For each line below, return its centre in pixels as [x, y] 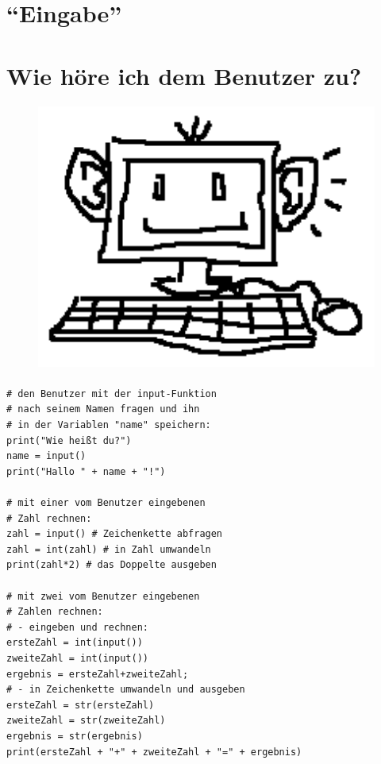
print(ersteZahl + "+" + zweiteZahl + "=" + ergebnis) [154, 752]
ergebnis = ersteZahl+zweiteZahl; [98, 674]
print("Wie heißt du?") [69, 440]
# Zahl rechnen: [49, 518]
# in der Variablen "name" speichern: [109, 425]
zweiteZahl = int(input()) [77, 658]
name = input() [46, 456]
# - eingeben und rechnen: [77, 627]
